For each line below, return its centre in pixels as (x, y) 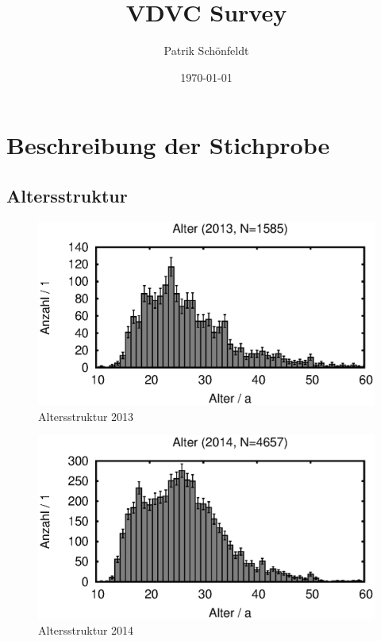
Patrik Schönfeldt (206, 50)
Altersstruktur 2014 (86, 630)
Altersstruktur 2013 (86, 416)
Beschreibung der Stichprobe (168, 145)
